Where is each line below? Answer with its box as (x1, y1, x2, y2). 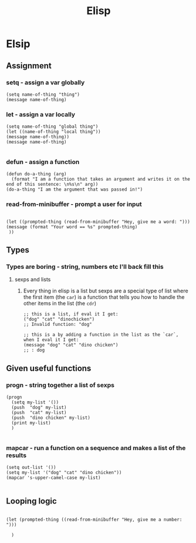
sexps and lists (14, 276, 51, 283)
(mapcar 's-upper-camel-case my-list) (6, 475, 101, 481)
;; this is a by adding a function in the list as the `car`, (23, 332, 179, 338)
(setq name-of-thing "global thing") (6, 124, 99, 130)
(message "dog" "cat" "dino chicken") (23, 342, 119, 348)
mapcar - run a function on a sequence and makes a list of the (6, 444, 186, 452)
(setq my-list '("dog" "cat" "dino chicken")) (6, 469, 122, 476)
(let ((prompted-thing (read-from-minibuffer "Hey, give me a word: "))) (6, 219, 191, 225)
